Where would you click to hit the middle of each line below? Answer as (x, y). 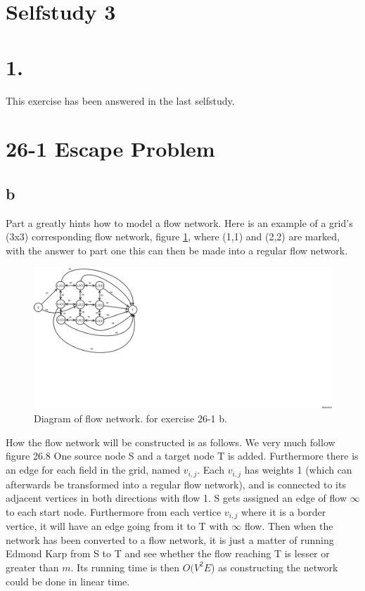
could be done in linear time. (68, 581)
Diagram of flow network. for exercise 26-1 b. (130, 418)
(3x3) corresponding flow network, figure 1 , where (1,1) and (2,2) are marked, (173, 236)
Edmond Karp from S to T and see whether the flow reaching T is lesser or (168, 553)
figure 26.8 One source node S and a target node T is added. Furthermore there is (182, 456)
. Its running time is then (125, 567)
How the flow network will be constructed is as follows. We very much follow (171, 442)
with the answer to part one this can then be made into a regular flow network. (177, 250)
